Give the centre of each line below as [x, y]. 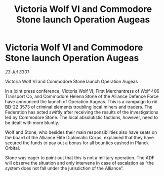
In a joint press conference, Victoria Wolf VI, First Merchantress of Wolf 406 [82, 91]
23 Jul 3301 [17, 72]
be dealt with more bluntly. [32, 122]
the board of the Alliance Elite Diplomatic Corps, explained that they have [80, 137]
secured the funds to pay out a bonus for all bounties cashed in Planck [77, 143]
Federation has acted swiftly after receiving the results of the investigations [82, 112]
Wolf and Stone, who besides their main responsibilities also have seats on [81, 132]
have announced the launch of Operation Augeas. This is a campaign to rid [82, 101]
